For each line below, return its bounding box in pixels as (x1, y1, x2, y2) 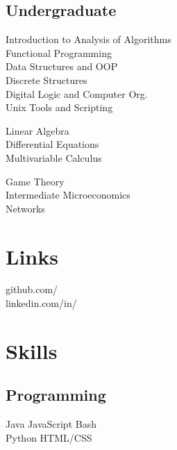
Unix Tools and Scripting (6, 100, 113, 115)
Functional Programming (6, 45, 112, 60)
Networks (6, 201, 45, 215)
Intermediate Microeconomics (6, 187, 130, 202)
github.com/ (6, 282, 58, 297)
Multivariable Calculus (6, 150, 102, 165)
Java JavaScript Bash (6, 417, 96, 431)
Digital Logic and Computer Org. (6, 86, 148, 101)
